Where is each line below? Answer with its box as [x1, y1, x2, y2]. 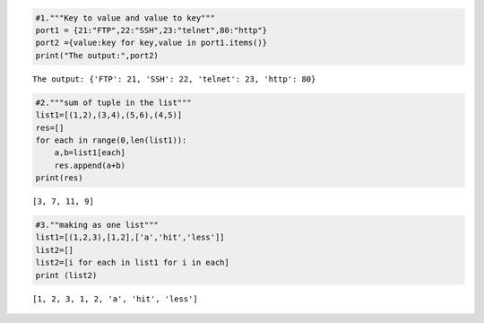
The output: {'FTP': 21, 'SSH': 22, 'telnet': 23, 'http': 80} [32, 74, 316, 84]
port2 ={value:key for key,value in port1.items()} [35, 38, 268, 48]
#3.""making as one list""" [35, 220, 159, 231]
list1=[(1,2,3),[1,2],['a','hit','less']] [35, 232, 225, 242]
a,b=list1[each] [54, 148, 125, 158]
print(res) [35, 173, 83, 183]
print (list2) [35, 270, 98, 280]
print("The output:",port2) [35, 50, 159, 60]
